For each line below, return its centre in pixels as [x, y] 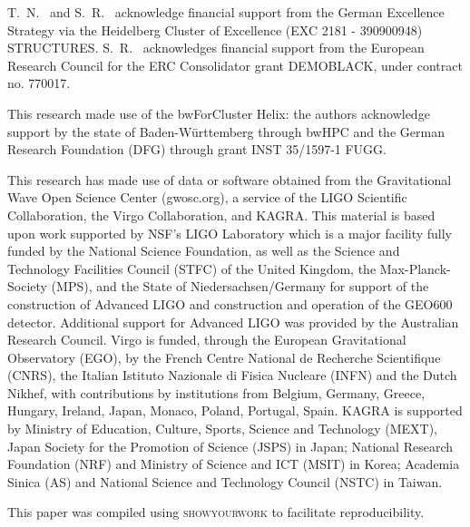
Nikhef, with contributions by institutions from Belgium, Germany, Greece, [216, 392]
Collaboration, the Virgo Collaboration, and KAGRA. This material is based [221, 215]
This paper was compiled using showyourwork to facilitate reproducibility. [216, 512]
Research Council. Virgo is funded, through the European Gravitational [207, 340]
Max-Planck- [415, 268]
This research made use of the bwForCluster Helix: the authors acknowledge [219, 113]
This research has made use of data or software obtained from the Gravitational [230, 179]
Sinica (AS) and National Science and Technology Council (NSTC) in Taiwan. [225, 481]
